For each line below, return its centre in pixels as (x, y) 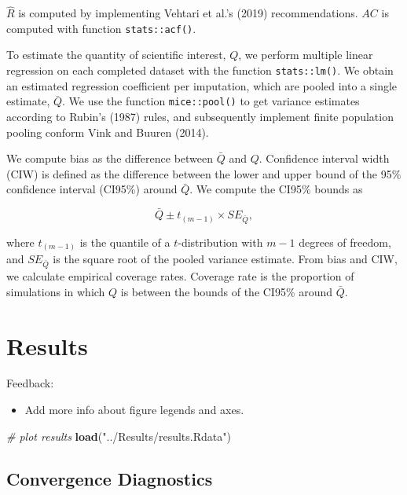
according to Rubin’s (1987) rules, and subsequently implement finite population (200, 116)
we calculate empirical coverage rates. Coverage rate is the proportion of (180, 276)
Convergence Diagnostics (110, 478)
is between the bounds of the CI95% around (227, 291)
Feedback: (30, 383)
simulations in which (56, 291)
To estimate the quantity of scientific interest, (116, 55)
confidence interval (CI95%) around (92, 189)
